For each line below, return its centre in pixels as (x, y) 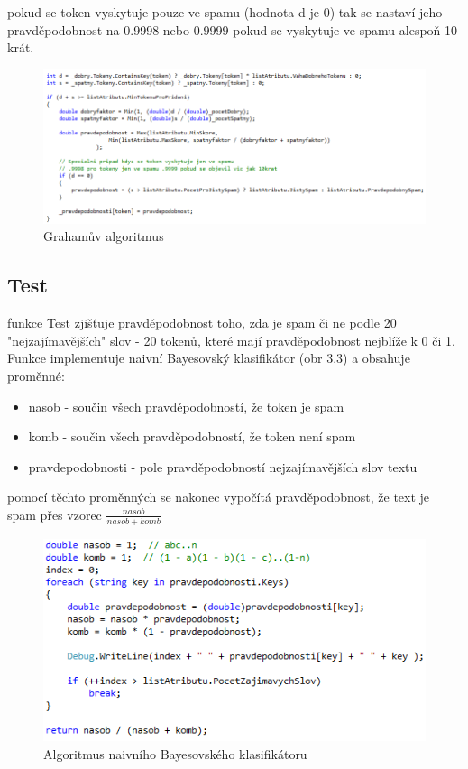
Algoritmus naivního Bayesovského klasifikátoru (175, 753)
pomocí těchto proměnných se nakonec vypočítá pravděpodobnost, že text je (219, 497)
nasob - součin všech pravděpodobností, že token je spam (186, 406)
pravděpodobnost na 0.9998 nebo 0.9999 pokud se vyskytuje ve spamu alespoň (224, 29)
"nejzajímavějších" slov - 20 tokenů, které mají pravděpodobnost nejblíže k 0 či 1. (231, 340)
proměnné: (36, 375)
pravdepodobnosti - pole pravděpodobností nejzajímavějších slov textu (223, 466)
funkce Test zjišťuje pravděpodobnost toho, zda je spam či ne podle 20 (202, 323)
